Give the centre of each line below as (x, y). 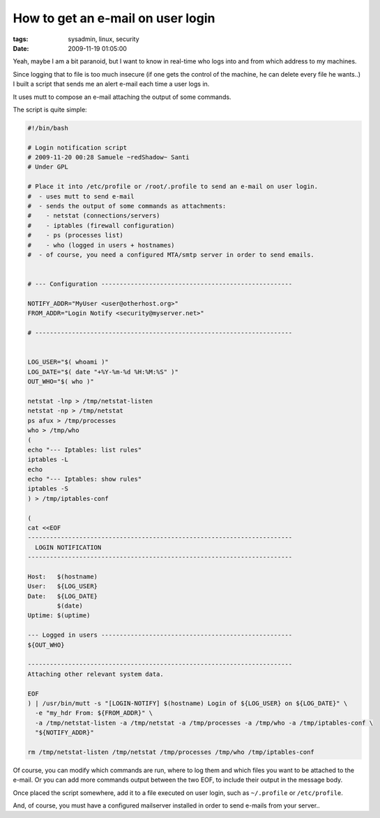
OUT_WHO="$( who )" (61, 382)
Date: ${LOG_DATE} (62, 596)
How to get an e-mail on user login (114, 18)
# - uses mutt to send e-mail (81, 196)
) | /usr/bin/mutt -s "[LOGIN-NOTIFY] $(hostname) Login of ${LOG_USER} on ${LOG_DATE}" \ (188, 703)
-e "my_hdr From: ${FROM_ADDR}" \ (94, 713)
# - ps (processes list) (75, 236)
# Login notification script (77, 147)
